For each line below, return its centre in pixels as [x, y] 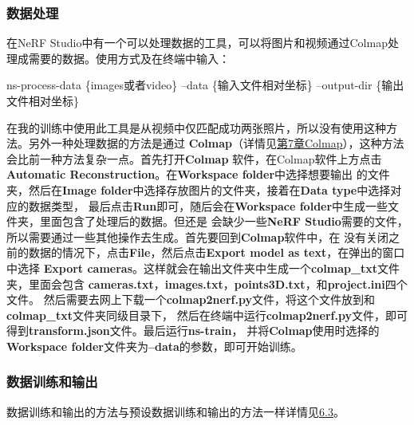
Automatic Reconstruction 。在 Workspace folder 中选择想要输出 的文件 [198, 174]
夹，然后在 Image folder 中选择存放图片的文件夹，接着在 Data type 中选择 [199, 189]
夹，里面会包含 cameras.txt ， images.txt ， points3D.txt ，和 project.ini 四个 [207, 283]
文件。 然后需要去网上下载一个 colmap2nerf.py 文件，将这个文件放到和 [191, 299]
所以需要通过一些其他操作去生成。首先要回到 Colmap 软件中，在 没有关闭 [198, 236]
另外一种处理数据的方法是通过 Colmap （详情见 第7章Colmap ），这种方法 [216, 143]
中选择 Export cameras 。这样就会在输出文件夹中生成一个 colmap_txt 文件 [203, 268]
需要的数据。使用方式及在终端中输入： [129, 58]
